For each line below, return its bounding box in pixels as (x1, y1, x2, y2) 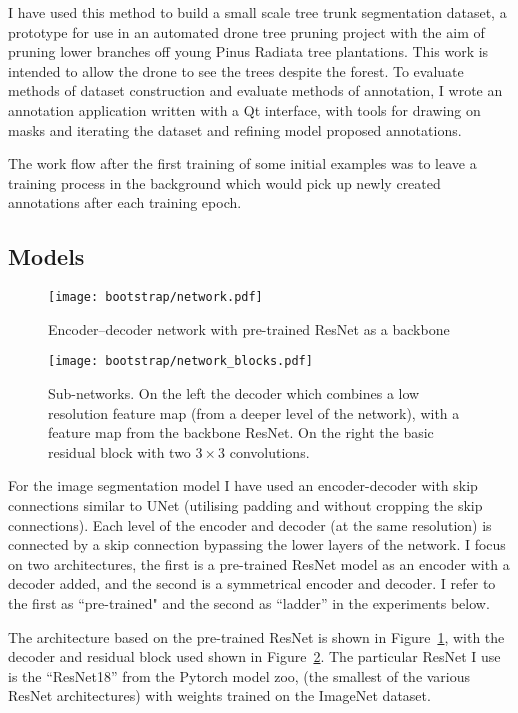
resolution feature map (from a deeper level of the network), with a (48, 402, 460, 423)
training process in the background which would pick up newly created (8, 172, 441, 193)
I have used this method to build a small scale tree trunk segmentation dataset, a (8, 2, 507, 22)
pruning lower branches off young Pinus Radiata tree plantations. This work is (8, 41, 489, 62)
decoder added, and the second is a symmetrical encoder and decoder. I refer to (8, 573, 496, 594)
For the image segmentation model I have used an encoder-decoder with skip (8, 475, 478, 496)
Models (8, 241, 85, 272)
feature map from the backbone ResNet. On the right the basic (48, 422, 434, 443)
